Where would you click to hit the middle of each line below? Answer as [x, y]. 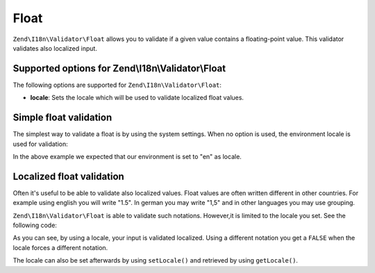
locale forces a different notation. [60, 247]
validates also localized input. [55, 48]
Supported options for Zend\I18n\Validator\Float [119, 68]
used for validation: [41, 144]
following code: [35, 225]
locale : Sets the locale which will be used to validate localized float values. [137, 98]
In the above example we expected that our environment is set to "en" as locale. [127, 156]
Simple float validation [62, 118]
